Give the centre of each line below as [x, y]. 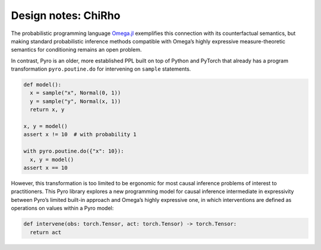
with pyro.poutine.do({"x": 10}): [74, 151]
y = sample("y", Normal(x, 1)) [75, 101]
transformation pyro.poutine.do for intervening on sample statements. [101, 69]
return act [46, 232]
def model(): [43, 85]
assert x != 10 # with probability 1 [80, 135]
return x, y [47, 110]
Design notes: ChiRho [66, 15]
